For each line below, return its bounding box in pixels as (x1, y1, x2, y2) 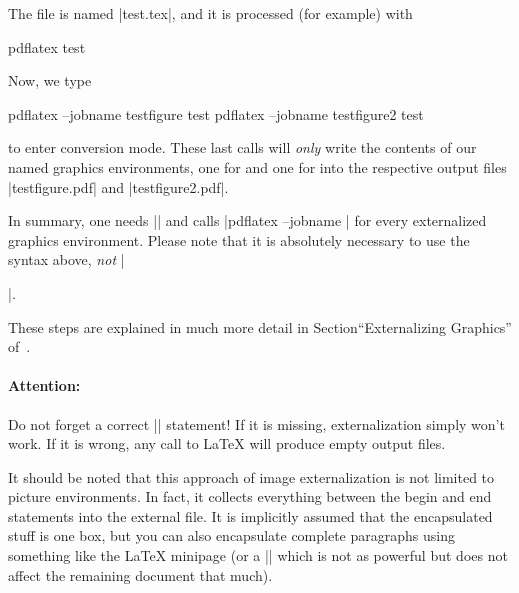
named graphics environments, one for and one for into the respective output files (8, 156, 507, 177)
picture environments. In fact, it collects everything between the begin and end (8, 486, 492, 507)
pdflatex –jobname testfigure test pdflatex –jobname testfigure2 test (8, 103, 424, 124)
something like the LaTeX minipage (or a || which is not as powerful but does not (8, 545, 508, 566)
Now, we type (8, 70, 92, 91)
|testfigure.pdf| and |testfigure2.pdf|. (8, 176, 229, 197)
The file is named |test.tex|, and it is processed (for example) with (8, 3, 413, 23)
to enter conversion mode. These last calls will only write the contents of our (8, 137, 477, 158)
